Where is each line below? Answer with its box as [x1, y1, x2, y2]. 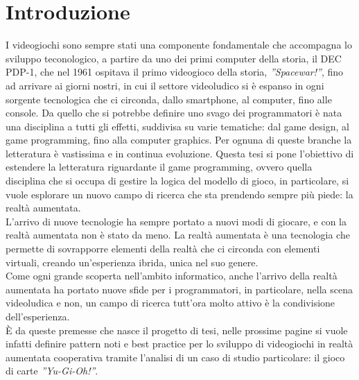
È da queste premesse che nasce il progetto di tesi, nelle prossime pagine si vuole [6, 322, 348, 337]
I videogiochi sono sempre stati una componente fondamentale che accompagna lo [6, 37, 352, 52]
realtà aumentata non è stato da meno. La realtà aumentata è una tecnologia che [6, 227, 350, 242]
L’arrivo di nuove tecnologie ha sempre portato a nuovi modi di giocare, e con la [6, 214, 347, 228]
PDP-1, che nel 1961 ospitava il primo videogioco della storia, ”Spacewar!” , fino [6, 64, 344, 79]
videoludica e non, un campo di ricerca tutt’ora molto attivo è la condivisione [6, 295, 335, 310]
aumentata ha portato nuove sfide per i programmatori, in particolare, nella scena [6, 282, 353, 296]
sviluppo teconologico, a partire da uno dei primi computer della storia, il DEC [6, 51, 342, 65]
